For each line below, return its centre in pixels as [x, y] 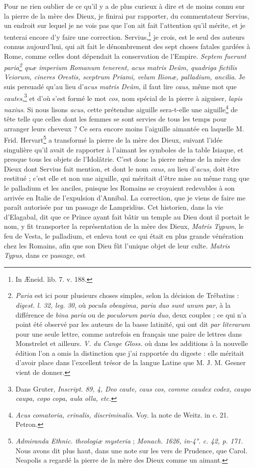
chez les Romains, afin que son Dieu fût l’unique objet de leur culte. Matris [117, 245]
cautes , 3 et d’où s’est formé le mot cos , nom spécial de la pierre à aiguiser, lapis [123, 97]
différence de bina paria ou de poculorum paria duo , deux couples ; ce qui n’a [131, 314]
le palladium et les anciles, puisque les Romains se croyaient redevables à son [119, 187]
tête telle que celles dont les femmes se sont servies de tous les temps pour [115, 119]
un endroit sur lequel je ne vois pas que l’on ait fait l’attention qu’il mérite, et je [125, 25]
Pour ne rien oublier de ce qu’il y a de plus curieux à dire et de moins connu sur [125, 6]
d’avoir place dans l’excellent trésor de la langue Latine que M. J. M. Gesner [130, 362]
